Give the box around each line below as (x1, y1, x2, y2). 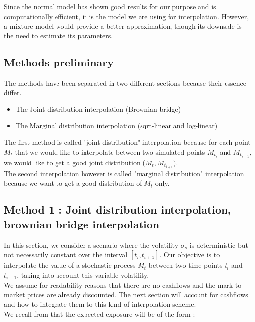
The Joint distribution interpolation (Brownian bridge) (15, 103, 181, 114)
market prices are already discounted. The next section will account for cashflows (4, 289, 248, 299)
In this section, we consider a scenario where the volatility (4, 239, 179, 250)
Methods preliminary (4, 54, 114, 69)
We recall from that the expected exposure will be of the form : (4, 308, 195, 319)
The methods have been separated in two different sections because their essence (4, 77, 246, 88)
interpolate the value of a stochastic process (4, 260, 136, 270)
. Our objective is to (159, 249, 220, 259)
